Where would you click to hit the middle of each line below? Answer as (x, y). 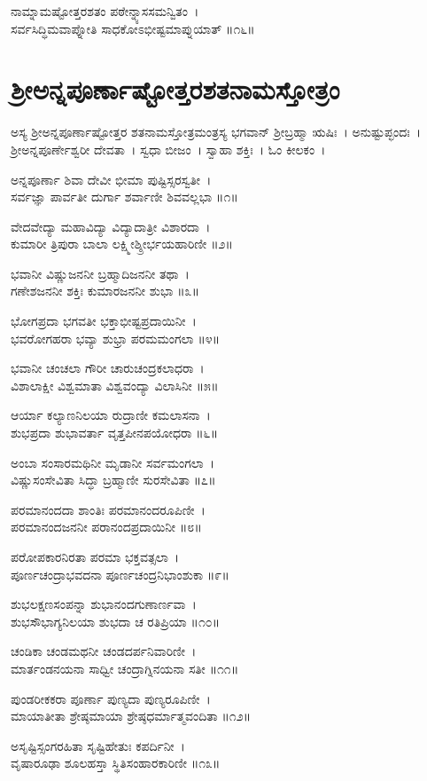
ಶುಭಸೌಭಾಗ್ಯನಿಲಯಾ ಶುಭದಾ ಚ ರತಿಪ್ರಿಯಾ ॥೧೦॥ (116, 621)
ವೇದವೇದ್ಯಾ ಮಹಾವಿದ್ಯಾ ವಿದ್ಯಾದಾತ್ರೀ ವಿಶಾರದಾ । (111, 226)
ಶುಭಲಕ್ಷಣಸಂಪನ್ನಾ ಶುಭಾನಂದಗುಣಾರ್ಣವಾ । (104, 604)
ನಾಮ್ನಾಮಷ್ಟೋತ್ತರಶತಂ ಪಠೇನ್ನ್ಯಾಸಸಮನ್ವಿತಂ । (105, 11)
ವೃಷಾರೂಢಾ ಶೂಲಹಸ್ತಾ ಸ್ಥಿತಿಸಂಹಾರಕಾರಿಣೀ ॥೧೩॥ (116, 763)
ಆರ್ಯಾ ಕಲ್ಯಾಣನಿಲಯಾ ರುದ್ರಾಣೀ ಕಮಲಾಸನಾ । (111, 415)
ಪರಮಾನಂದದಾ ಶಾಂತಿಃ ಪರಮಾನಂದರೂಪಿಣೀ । (108, 509)
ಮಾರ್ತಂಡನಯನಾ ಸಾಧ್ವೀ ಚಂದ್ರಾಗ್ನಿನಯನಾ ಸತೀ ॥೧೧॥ (125, 668)
